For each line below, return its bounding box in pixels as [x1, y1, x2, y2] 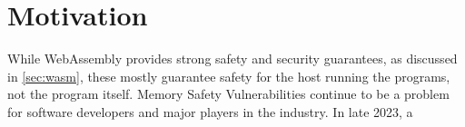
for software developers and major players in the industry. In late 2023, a [7, 102, 413, 121]
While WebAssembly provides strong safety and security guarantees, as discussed [7, 49, 458, 68]
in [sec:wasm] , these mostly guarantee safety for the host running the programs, [7, 66, 450, 85]
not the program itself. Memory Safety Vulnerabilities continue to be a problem [7, 84, 450, 103]
